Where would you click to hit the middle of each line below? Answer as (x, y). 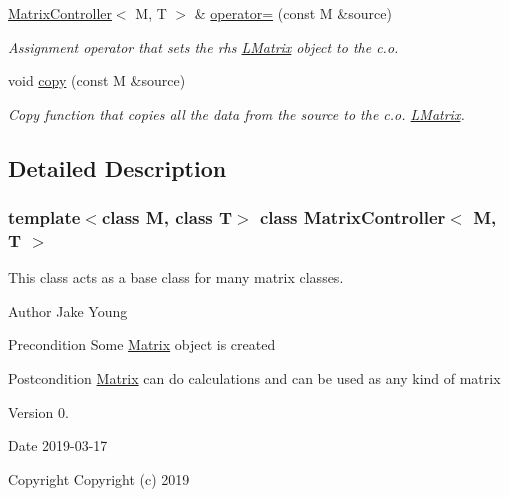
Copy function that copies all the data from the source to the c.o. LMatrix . (236, 113)
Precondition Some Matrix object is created (142, 344)
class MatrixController (352, 217)
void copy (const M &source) (97, 80)
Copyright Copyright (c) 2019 (99, 478)
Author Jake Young (68, 310)
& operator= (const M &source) (293, 13)
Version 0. (38, 411)
